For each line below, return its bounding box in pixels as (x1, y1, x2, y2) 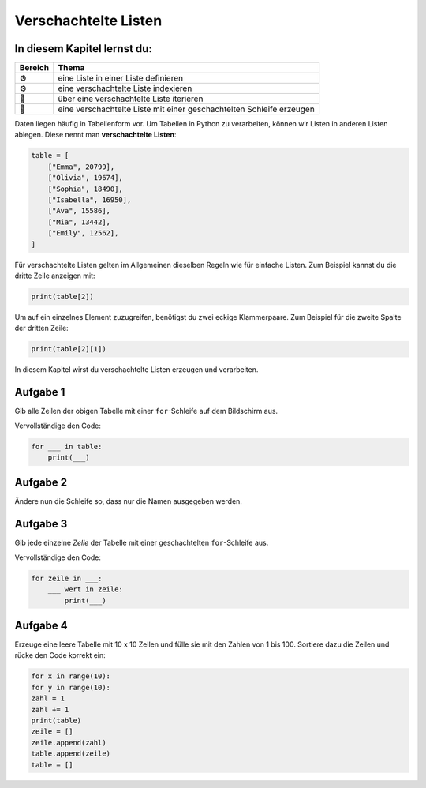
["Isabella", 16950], (47, 196, 132, 205)
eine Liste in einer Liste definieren (58, 73, 184, 84)
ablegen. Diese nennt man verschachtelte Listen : (14, 130, 177, 140)
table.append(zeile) (31, 749, 110, 758)
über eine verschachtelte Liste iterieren (58, 93, 204, 104)
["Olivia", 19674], (47, 174, 124, 182)
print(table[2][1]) (31, 344, 106, 354)
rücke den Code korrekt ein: (14, 651, 106, 660)
